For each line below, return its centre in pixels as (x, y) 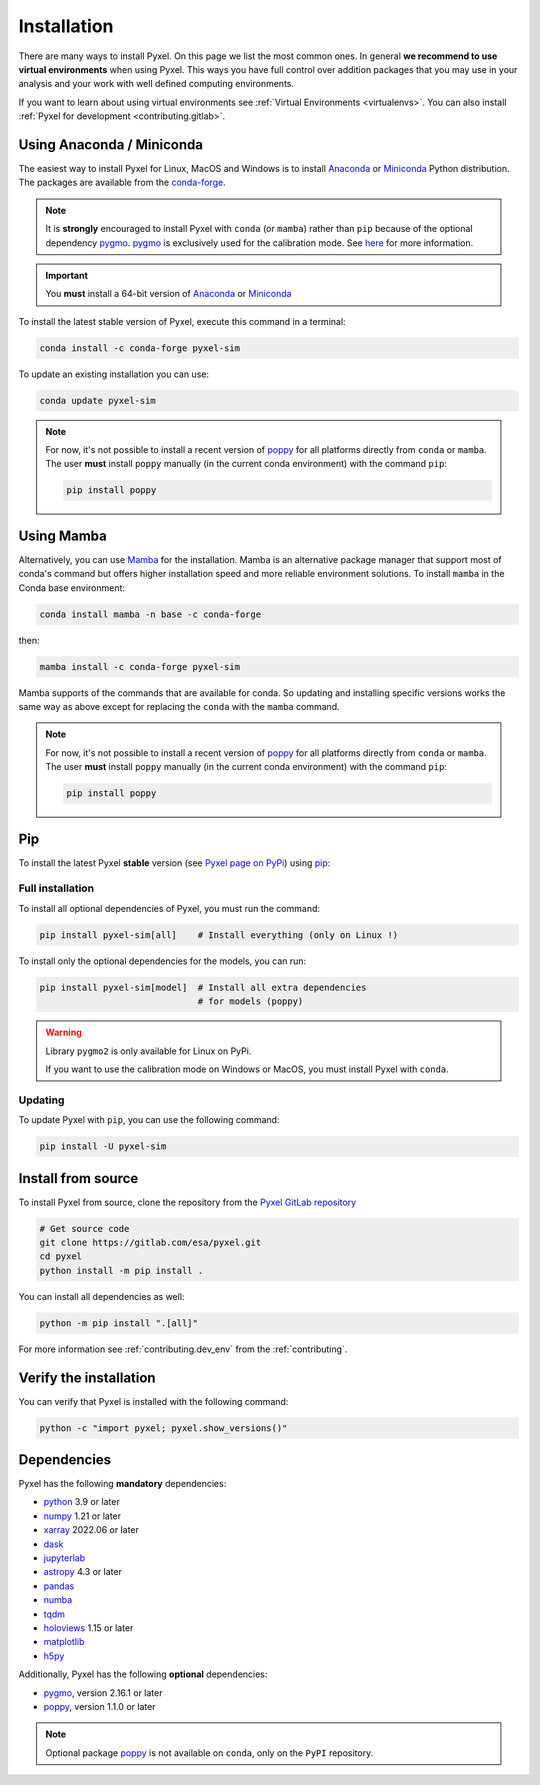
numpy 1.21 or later (82, 1516)
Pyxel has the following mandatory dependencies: (122, 1484)
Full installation (56, 888)
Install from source (78, 1178)
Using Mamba (62, 535)
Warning (63, 1032)
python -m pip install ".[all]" (119, 1323)
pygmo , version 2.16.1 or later (103, 1692)
